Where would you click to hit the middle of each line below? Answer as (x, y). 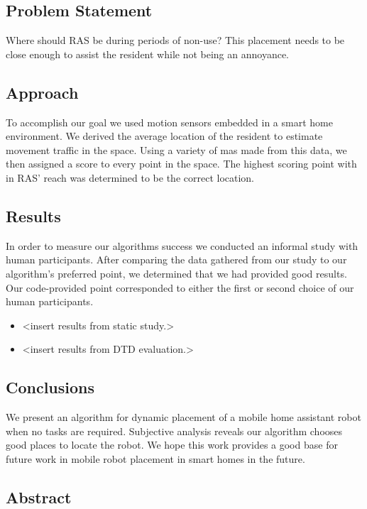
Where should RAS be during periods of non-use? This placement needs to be (175, 40)
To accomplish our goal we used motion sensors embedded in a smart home (169, 122)
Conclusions (50, 387)
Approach (42, 92)
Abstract (39, 497)
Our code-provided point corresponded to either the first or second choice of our (180, 287)
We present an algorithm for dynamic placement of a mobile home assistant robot (183, 417)
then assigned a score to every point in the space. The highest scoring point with (181, 164)
